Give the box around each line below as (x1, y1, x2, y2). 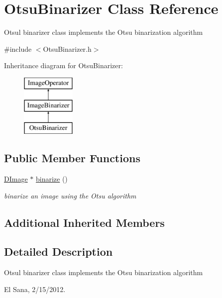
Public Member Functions (4, 150, 140, 166)
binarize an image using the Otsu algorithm (4, 190, 136, 200)
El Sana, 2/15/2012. (4, 284, 66, 294)
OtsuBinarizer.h (43, 43, 92, 54)
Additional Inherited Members (4, 214, 165, 230)
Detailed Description (4, 244, 113, 259)
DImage (4, 174, 28, 184)
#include (4, 43, 32, 54)
